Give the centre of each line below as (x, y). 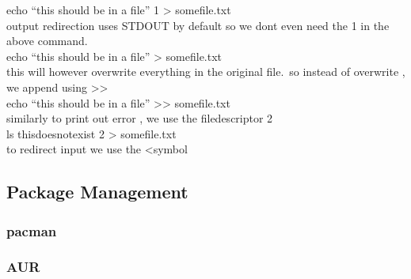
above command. (47, 41)
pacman (32, 230)
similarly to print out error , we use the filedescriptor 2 (140, 118)
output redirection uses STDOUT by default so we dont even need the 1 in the (198, 25)
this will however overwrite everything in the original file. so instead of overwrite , (206, 72)
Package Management (97, 192)
